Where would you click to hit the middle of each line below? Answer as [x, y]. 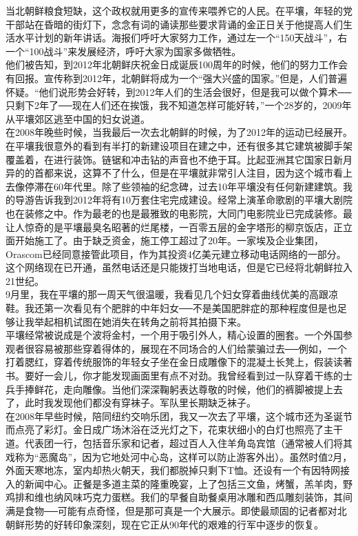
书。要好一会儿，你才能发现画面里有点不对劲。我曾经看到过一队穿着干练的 [174, 376]
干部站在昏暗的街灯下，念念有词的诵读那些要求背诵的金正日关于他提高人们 [174, 24]
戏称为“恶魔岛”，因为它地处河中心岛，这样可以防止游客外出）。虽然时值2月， [179, 456]
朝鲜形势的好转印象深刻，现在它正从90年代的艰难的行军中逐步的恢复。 [165, 524]
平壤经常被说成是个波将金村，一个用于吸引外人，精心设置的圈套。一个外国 [174, 335]
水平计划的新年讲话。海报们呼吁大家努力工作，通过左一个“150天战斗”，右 [181, 38]
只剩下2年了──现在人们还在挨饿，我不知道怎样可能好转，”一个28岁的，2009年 [179, 105]
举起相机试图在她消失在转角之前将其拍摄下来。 [140, 321]
